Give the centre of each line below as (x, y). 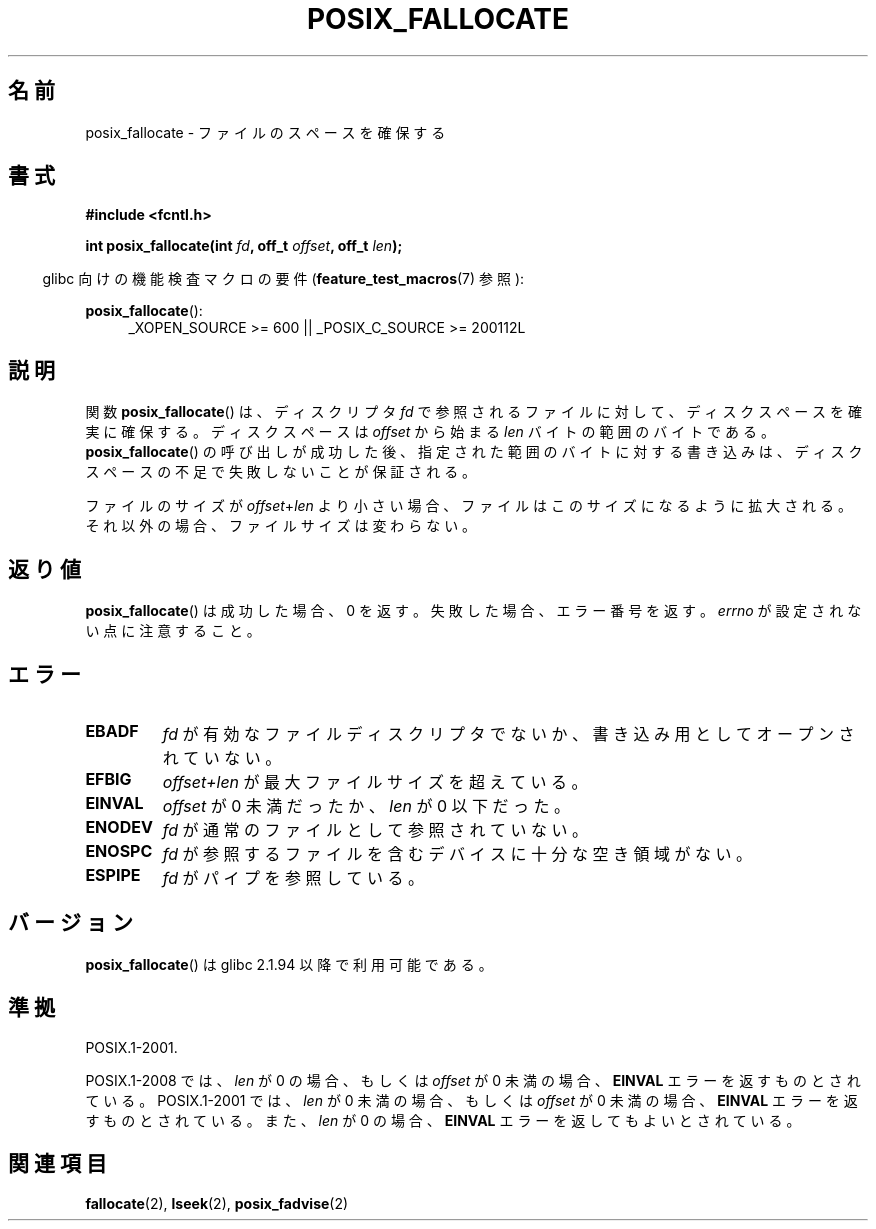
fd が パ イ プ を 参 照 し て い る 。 (293, 877)
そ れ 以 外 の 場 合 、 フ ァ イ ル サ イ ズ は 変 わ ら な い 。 (281, 526)
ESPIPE (113, 874)
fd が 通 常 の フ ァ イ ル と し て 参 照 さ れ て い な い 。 (375, 829)
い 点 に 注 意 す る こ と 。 (173, 631)
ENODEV (119, 826)
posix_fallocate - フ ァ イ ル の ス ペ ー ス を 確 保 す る (265, 132)
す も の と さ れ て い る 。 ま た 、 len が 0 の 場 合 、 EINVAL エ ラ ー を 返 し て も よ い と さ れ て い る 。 (443, 1120)
